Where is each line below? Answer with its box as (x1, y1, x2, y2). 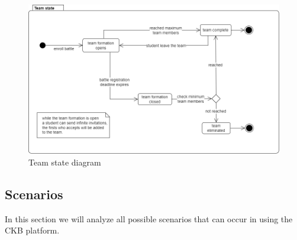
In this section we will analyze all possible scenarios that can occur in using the (5, 212, 293, 225)
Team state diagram (28, 155, 101, 168)
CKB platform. (5, 224, 60, 236)
